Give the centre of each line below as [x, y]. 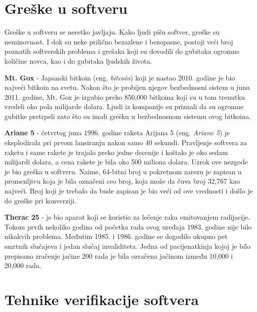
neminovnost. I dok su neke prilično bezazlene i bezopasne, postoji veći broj [119, 41]
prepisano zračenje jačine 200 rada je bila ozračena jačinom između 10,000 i [119, 255]
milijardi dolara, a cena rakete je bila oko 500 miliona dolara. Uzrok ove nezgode [126, 162]
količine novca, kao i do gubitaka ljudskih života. [78, 60]
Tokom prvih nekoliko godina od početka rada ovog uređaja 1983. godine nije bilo [128, 226]
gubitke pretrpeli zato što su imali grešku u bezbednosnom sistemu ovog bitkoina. [128, 116]
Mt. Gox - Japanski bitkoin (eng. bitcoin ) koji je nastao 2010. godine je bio [120, 77]
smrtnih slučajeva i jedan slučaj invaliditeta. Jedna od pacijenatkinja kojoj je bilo [128, 246]
